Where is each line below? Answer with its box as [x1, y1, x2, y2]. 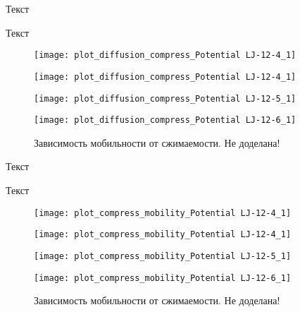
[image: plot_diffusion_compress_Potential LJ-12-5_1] [34, 93, 296, 104]
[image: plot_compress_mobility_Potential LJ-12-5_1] [34, 251, 292, 261]
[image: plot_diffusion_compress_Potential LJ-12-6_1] [34, 115, 296, 126]
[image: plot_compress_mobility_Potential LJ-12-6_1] [34, 272, 292, 283]
